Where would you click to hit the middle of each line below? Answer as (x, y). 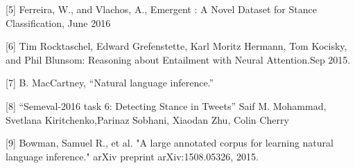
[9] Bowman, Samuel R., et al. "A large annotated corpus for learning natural (170, 143)
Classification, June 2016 (58, 22)
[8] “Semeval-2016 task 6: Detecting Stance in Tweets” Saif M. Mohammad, (166, 105)
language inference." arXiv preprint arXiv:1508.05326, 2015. (132, 156)
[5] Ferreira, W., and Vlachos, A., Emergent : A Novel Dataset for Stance (161, 9)
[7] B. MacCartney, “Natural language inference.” (110, 83)
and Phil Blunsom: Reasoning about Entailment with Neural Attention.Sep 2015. (178, 59)
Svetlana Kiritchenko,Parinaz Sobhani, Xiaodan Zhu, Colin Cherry (147, 119)
